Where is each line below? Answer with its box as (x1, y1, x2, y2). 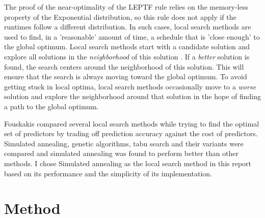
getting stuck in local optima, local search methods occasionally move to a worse (4, 81, 256, 91)
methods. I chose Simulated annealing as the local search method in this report (4, 158, 252, 168)
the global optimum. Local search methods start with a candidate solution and (4, 41, 250, 52)
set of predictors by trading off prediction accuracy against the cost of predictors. (4, 128, 258, 139)
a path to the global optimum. (4, 101, 99, 111)
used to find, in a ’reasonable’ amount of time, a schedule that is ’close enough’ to (4, 31, 260, 42)
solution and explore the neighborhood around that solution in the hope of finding (4, 91, 261, 102)
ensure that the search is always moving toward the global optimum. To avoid (4, 71, 247, 82)
